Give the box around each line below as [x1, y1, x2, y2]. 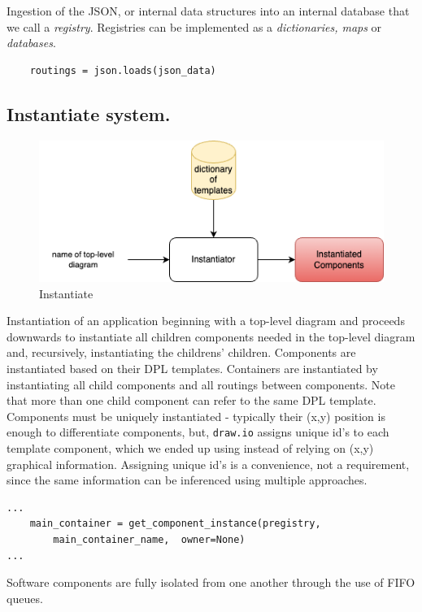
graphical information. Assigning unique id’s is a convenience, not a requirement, [7, 455, 410, 472]
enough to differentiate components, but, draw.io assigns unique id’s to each [7, 423, 389, 441]
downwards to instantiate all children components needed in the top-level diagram [7, 328, 415, 345]
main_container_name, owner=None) [53, 534, 246, 546]
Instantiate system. [7, 101, 171, 126]
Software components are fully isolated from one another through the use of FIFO [7, 574, 415, 591]
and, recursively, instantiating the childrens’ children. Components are [7, 344, 356, 361]
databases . [7, 34, 56, 51]
